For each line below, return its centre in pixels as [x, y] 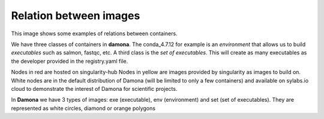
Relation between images [76, 16]
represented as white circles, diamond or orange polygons [83, 108]
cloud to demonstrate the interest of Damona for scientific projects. [94, 89]
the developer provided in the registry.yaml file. [70, 61]
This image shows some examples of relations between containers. [94, 33]
